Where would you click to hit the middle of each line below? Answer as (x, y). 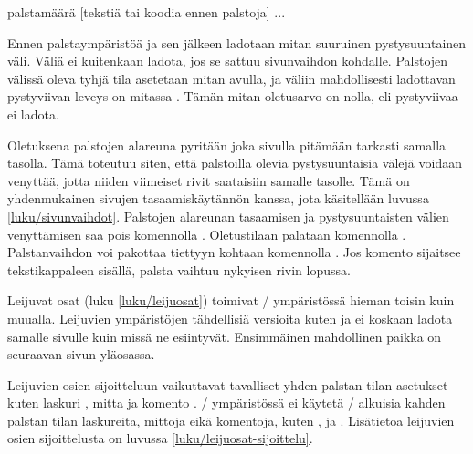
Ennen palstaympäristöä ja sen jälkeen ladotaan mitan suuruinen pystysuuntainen (237, 42)
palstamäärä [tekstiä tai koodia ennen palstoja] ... (147, 12)
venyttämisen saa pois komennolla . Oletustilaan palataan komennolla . (207, 234)
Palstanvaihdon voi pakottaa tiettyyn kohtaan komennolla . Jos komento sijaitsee (234, 252)
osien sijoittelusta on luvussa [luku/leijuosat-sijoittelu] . (160, 438)
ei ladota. (33, 113)
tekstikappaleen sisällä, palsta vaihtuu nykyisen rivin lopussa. (179, 269)
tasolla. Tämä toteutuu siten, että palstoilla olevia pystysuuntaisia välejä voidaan (235, 163)
